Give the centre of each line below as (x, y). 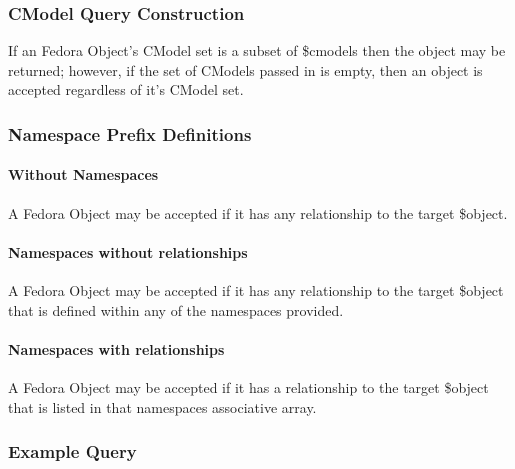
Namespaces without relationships (128, 251)
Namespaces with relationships (116, 348)
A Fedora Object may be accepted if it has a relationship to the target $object (248, 387)
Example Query (72, 451)
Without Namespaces (83, 174)
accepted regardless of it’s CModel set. (126, 89)
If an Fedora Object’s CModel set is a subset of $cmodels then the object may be (257, 50)
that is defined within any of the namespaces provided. (176, 309)
